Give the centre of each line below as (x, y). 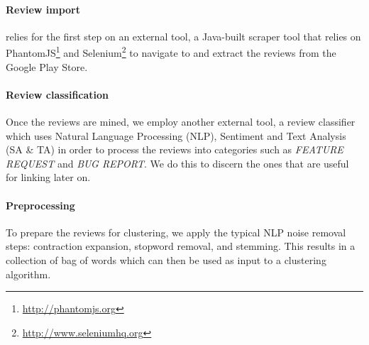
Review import (43, 9)
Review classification (57, 94)
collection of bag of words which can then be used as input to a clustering (166, 259)
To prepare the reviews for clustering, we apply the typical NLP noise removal (176, 232)
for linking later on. (48, 177)
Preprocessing (40, 205)
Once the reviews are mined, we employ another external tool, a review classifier (181, 122)
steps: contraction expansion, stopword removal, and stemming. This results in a (181, 246)
